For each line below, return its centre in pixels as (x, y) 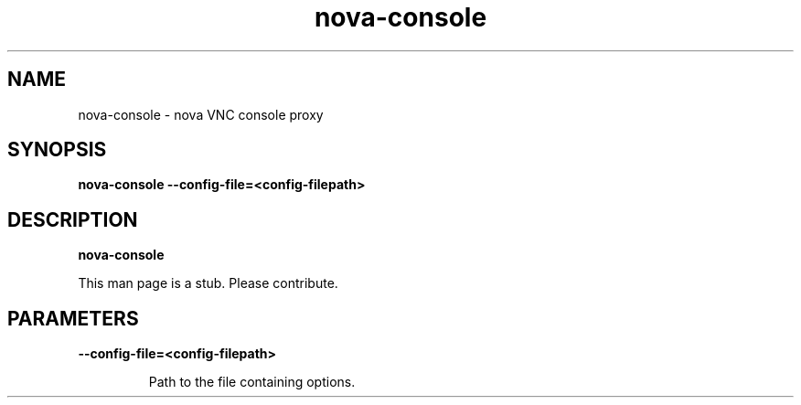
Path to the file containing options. (252, 382)
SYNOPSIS (57, 150)
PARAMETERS (73, 318)
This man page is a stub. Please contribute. (208, 283)
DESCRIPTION (73, 219)
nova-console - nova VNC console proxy (201, 114)
